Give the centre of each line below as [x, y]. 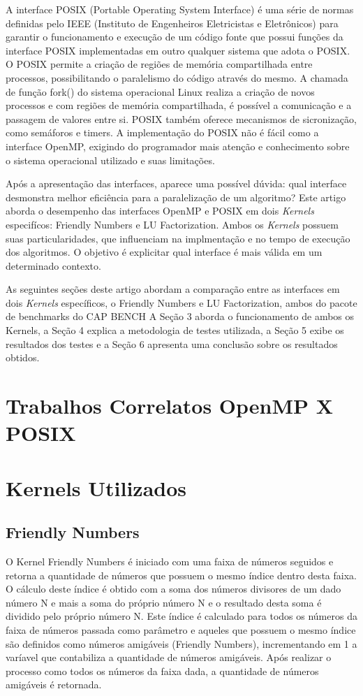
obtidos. [23, 357]
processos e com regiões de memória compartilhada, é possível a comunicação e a [179, 105]
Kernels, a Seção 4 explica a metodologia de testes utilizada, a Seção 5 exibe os [175, 330]
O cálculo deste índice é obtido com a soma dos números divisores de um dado [173, 589]
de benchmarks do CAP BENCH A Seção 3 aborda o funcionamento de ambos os [180, 316]
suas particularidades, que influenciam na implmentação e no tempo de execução [178, 238]
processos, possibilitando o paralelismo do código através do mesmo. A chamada [177, 77]
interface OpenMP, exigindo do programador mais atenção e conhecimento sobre [178, 146]
